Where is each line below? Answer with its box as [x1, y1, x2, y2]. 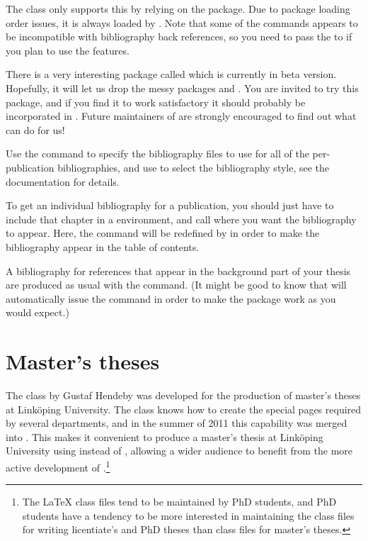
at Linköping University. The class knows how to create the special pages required [6, 401, 362, 416]
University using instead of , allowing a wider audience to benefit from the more [6, 443, 352, 458]
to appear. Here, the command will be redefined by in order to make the [6, 225, 320, 240]
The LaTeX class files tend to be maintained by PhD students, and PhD [22, 494, 337, 509]
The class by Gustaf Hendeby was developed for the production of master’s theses [6, 388, 361, 402]
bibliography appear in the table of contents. [6, 239, 200, 254]
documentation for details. [6, 174, 120, 189]
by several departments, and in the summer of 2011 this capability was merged [6, 415, 347, 430]
